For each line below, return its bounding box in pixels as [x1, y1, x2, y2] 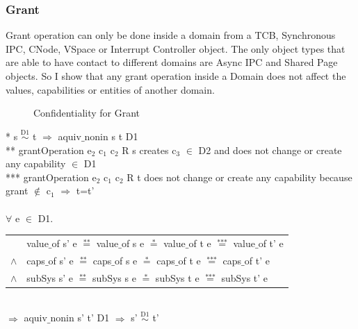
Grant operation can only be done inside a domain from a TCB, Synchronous [6, 28, 336, 42]
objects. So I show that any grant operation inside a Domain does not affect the [6, 69, 346, 83]
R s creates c [122, 142, 177, 157]
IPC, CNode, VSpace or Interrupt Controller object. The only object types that [6, 41, 345, 56]
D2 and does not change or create [198, 142, 342, 157]
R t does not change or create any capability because [127, 169, 352, 184]
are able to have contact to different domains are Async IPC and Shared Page [6, 55, 338, 69]
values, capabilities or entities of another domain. [6, 82, 215, 96]
